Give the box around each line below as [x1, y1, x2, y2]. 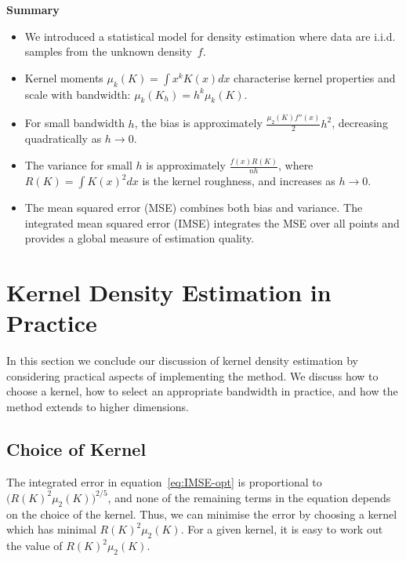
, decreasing [332, 115, 388, 131]
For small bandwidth [24, 115, 125, 131]
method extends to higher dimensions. [6, 399, 189, 415]
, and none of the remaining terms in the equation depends [107, 489, 391, 505]
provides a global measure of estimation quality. [24, 230, 255, 246]
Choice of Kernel [6, 437, 147, 461]
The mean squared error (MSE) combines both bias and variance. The [24, 199, 363, 216]
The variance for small [24, 157, 132, 173]
